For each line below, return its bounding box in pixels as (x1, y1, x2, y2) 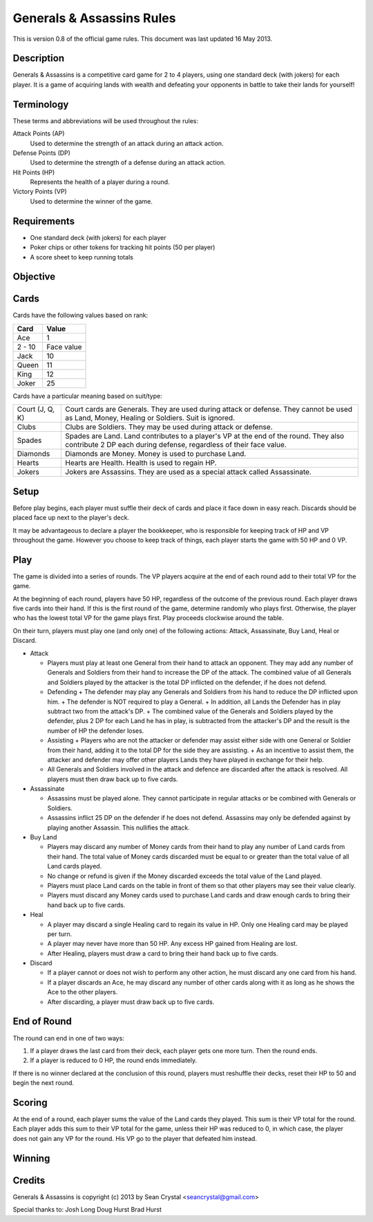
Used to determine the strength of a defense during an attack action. (30, 158, 226, 167)
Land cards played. (47, 862, 102, 870)
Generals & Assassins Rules (12, 10, 176, 26)
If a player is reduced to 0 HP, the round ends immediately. (30, 1056, 198, 1065)
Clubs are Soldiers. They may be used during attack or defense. (65, 422, 273, 432)
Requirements (12, 215, 75, 227)
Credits (12, 1174, 46, 1186)
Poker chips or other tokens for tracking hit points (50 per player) (30, 243, 216, 252)
